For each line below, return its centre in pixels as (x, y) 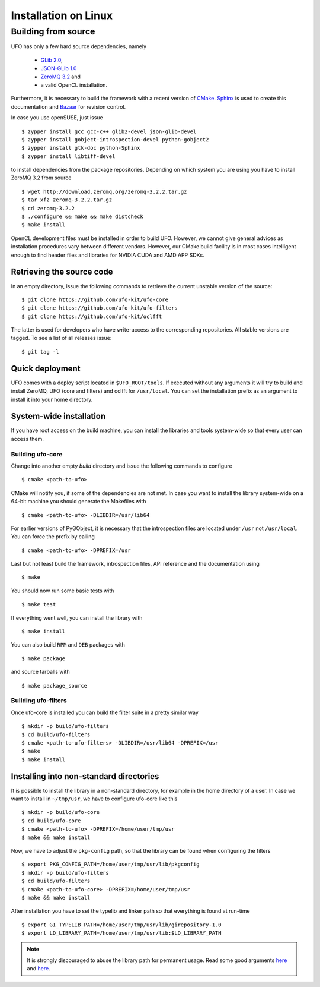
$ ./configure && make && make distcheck (82, 217)
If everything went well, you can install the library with (77, 617)
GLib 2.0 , (52, 60)
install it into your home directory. (52, 399)
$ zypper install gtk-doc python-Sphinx (81, 148)
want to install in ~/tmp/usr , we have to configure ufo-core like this (94, 799)
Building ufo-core (37, 454)
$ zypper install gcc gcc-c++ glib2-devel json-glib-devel (109, 131)
